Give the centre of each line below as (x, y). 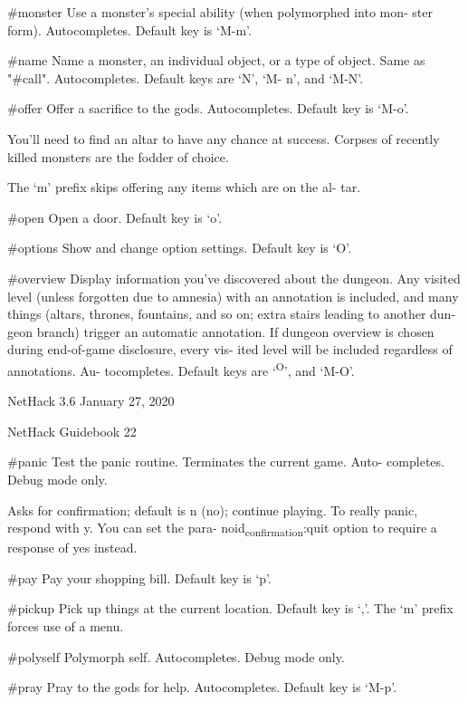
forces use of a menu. (66, 626)
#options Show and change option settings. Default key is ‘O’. (180, 248)
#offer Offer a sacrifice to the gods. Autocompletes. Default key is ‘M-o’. (208, 108)
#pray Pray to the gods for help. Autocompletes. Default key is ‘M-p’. (202, 687)
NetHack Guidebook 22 (72, 431)
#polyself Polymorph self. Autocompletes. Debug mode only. (176, 656)
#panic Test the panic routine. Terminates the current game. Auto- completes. (226, 462)
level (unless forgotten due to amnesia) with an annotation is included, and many (233, 296)
